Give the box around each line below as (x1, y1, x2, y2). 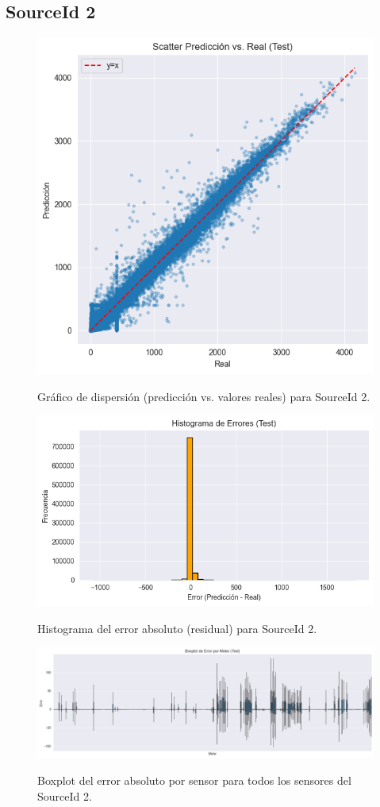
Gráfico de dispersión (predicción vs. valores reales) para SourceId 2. (37, 388, 370, 404)
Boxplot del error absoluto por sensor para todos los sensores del (37, 771, 351, 788)
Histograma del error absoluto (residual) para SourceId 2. (37, 620, 317, 636)
